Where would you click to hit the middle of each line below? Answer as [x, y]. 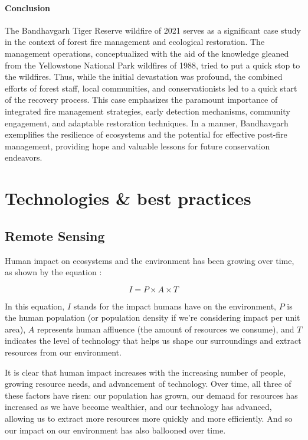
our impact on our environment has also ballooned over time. [115, 430]
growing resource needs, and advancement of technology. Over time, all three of [148, 384]
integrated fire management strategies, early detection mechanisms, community [148, 111]
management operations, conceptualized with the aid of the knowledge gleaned [147, 53]
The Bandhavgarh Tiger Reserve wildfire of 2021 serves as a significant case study [153, 30]
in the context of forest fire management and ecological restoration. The [135, 42]
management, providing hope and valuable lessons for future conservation [137, 146]
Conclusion [28, 7]
